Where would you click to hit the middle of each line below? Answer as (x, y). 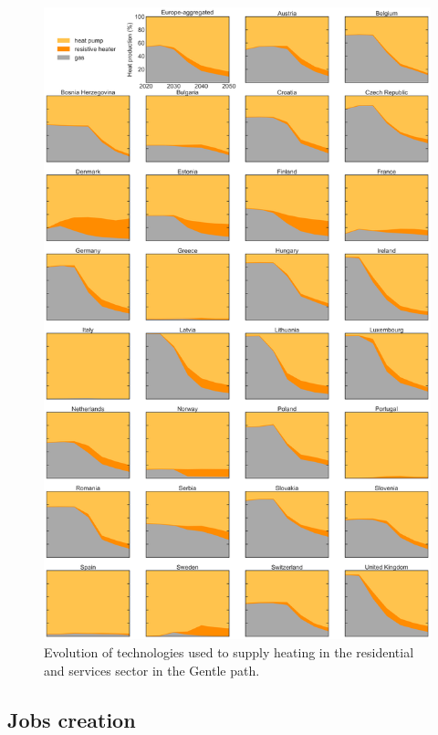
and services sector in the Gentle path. (152, 670)
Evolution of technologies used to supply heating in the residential (229, 652)
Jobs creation (72, 719)
